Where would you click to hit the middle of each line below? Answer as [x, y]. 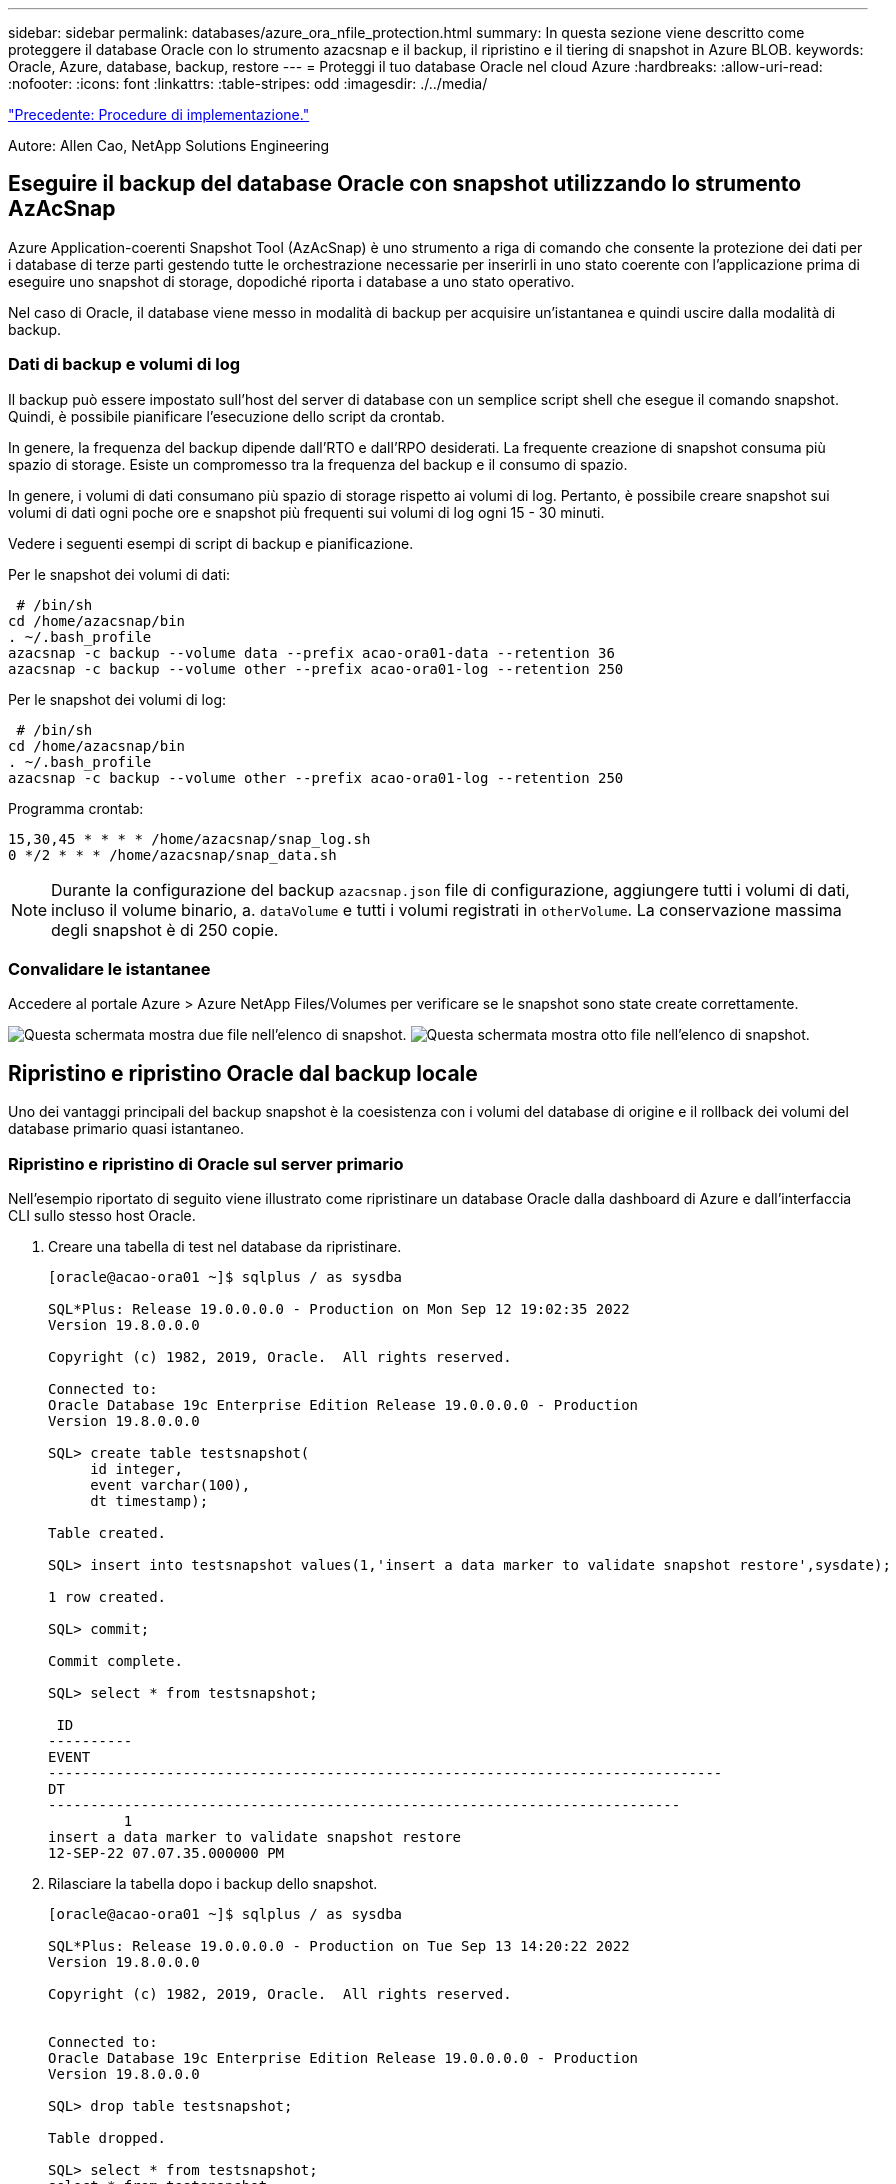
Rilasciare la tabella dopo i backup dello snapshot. [213, 1883]
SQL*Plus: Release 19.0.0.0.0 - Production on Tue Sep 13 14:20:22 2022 [339, 1945]
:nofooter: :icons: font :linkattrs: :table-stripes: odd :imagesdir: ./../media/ [248, 83]
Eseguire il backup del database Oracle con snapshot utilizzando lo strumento [405, 184]
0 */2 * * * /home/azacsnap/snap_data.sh [172, 854]
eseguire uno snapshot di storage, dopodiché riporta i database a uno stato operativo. [291, 281]
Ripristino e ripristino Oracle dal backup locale [243, 1073]
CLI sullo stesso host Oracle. [102, 1215]
